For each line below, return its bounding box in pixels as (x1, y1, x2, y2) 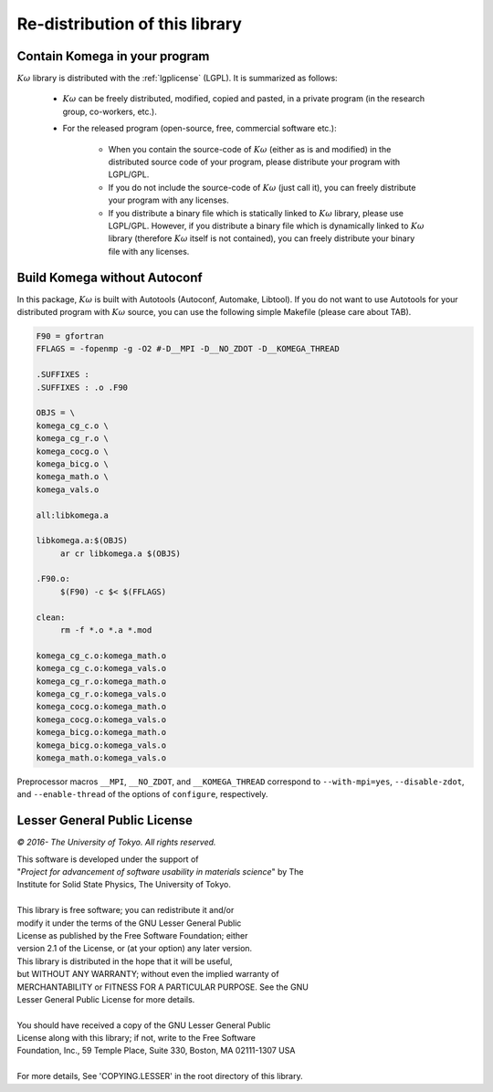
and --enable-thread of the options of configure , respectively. (16, 789, 268, 800)
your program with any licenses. (108, 194, 229, 205)
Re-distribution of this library (16, 14, 242, 34)
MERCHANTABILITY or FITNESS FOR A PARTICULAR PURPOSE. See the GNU (16, 982, 309, 992)
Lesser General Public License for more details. (16, 993, 195, 1004)
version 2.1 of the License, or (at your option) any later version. (16, 943, 253, 954)
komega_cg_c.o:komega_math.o (36, 650, 167, 661)
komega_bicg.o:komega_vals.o (36, 740, 167, 751)
